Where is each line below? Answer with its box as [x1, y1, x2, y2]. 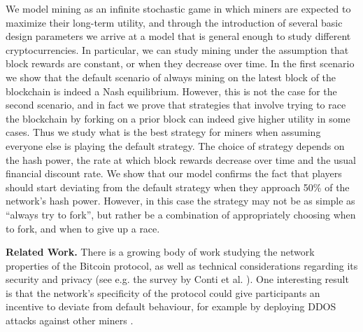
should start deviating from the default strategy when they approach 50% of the [6, 179, 350, 194]
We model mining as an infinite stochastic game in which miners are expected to [6, 1, 351, 15]
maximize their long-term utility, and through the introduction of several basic [6, 15, 343, 29]
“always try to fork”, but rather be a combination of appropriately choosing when [6, 207, 356, 221]
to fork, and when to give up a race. [6, 221, 160, 235]
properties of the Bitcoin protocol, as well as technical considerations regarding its [6, 258, 358, 272]
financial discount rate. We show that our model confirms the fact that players [6, 166, 342, 181]
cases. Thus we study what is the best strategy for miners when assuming [6, 125, 321, 139]
